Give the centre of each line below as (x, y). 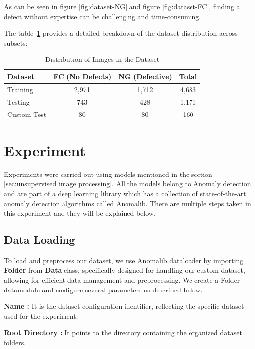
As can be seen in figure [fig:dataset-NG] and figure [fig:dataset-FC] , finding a (122, 6)
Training (20, 89)
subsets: (16, 42)
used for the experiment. (41, 316)
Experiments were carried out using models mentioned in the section (108, 174)
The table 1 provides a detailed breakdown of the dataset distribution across (121, 33)
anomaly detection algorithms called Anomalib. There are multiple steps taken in (127, 203)
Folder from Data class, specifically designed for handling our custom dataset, (125, 270)
